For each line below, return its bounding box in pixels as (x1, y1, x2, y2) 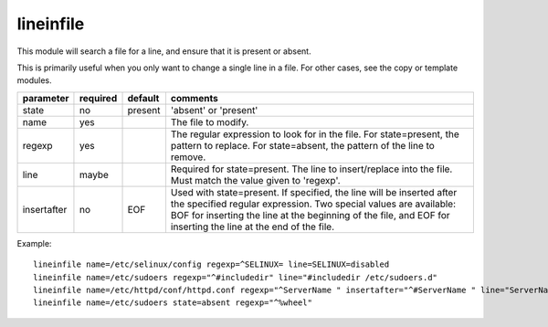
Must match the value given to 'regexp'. (170, 174, 341, 186)
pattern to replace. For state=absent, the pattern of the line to (170, 139, 436, 152)
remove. (170, 151, 206, 163)
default (127, 91, 160, 104)
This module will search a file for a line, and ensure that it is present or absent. (16, 46, 311, 57)
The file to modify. (170, 115, 249, 128)
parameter (22, 91, 69, 104)
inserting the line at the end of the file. (170, 220, 335, 233)
